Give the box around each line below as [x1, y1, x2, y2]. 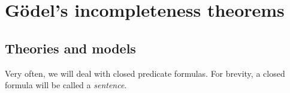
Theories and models [5, 38, 136, 57]
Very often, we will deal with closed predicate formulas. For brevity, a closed [5, 67, 285, 79]
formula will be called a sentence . [5, 79, 127, 91]
